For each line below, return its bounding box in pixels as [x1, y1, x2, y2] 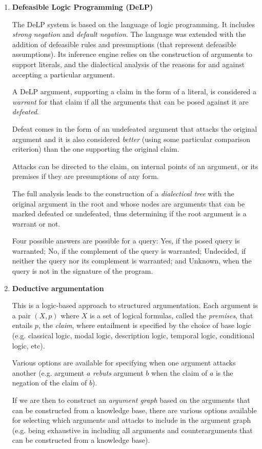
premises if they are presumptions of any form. [12, 171, 159, 181]
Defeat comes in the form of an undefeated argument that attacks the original [12, 123, 257, 134]
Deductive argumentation [12, 282, 104, 293]
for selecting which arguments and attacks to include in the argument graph [12, 415, 251, 425]
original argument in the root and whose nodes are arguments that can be [12, 198, 245, 209]
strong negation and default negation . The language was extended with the [12, 29, 246, 39]
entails [12, 320, 33, 331]
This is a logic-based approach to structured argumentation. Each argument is [12, 300, 258, 311]
